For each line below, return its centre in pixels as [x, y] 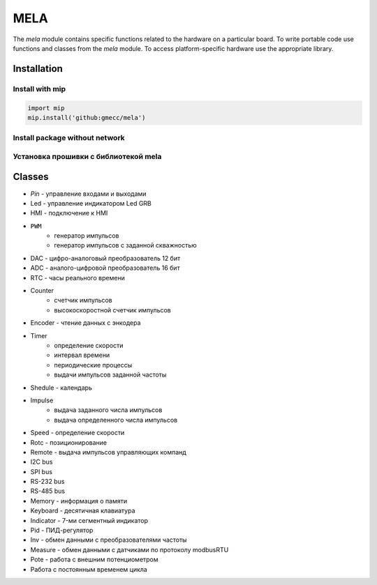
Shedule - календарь [61, 388]
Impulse [42, 400]
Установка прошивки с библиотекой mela [87, 156]
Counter [42, 291]
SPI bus [41, 471]
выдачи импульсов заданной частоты [110, 375]
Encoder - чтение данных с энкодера [86, 323]
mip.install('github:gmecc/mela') [87, 117]
